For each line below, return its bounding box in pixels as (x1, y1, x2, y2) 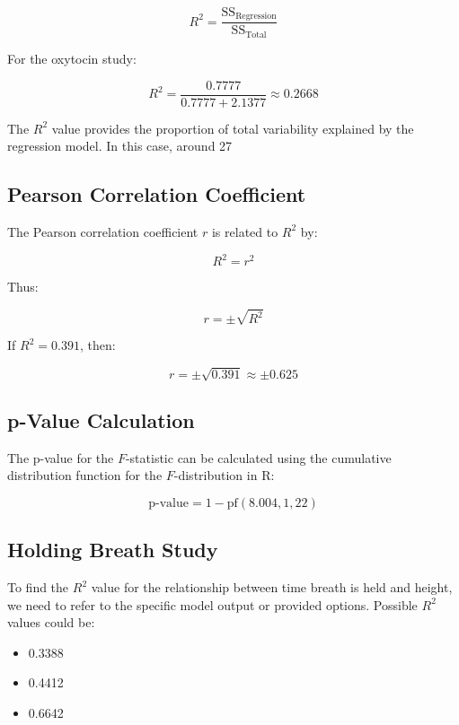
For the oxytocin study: (7, 48, 137, 67)
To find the (7, 578, 69, 597)
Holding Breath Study (7, 536, 218, 563)
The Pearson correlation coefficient (7, 222, 199, 240)
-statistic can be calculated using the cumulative (125, 448, 392, 467)
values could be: (7, 613, 95, 632)
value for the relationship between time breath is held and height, (91, 578, 453, 597)
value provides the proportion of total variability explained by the (51, 118, 414, 137)
